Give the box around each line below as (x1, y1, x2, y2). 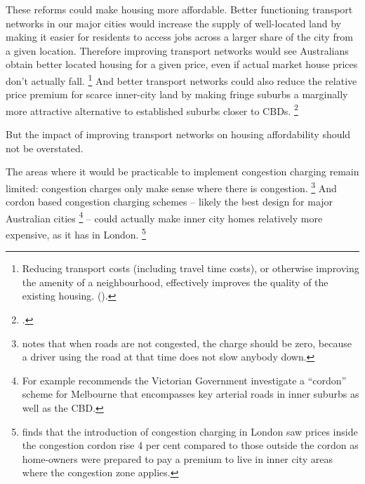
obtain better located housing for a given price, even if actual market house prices (6, 57, 358, 72)
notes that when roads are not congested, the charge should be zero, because (22, 335, 352, 350)
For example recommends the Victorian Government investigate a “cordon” (22, 372, 347, 387)
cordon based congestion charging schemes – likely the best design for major (6, 194, 333, 209)
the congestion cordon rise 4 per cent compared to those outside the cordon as (22, 438, 359, 452)
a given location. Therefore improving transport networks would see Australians (6, 43, 349, 58)
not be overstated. (6, 140, 84, 155)
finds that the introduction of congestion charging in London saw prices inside (22, 424, 358, 438)
